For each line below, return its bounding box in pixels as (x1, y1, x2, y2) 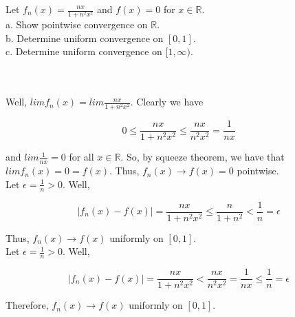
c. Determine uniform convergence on (6, 44, 162, 59)
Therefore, (6, 298, 49, 312)
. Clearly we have (130, 94, 204, 109)
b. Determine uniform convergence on (6, 30, 164, 45)
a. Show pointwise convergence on (6, 17, 148, 32)
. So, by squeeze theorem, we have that (120, 150, 285, 164)
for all (69, 150, 94, 164)
